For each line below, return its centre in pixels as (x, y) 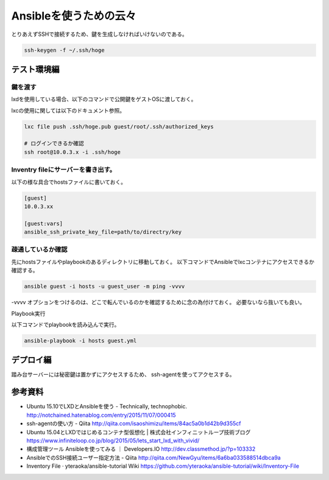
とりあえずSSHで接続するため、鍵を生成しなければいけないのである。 (100, 34)
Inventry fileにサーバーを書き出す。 (63, 170)
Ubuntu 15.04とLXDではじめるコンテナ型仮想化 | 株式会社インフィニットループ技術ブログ (139, 432)
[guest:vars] (44, 223)
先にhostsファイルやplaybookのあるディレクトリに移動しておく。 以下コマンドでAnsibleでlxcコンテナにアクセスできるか (163, 262)
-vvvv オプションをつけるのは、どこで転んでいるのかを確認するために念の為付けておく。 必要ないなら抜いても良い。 (158, 302)
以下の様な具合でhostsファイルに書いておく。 (69, 182)
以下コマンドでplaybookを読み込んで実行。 (65, 324)
